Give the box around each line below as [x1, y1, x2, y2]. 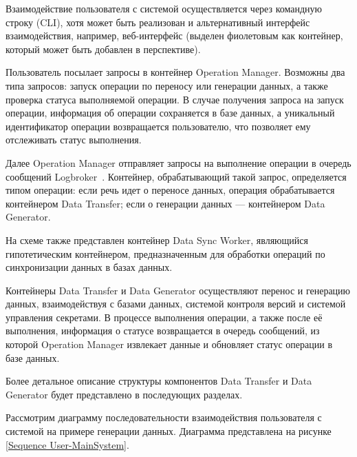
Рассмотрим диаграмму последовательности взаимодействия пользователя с [6, 410, 322, 425]
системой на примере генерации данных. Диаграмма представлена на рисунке [6, 424, 332, 438]
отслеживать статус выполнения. [6, 132, 142, 147]
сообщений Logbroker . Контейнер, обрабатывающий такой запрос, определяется [6, 169, 347, 183]
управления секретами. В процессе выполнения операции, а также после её [6, 309, 323, 324]
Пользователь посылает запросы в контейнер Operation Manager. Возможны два [6, 65, 345, 79]
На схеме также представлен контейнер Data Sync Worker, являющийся [6, 232, 308, 247]
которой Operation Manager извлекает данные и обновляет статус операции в [6, 337, 333, 352]
